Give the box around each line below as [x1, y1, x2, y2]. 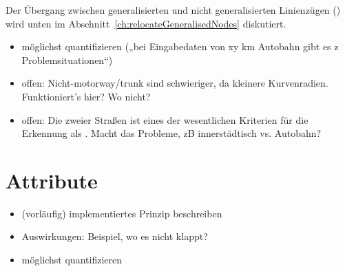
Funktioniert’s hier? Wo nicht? [21, 89, 151, 103]
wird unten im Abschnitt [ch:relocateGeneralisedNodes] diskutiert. [6, 16, 286, 30]
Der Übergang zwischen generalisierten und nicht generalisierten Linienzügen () [6, 3, 341, 17]
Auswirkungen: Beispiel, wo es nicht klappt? [21, 229, 208, 243]
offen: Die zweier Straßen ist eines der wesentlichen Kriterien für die [21, 112, 309, 127]
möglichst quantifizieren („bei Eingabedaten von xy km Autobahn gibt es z [21, 39, 339, 54]
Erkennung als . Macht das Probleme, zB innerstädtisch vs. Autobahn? [21, 126, 322, 140]
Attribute [6, 166, 98, 194]
